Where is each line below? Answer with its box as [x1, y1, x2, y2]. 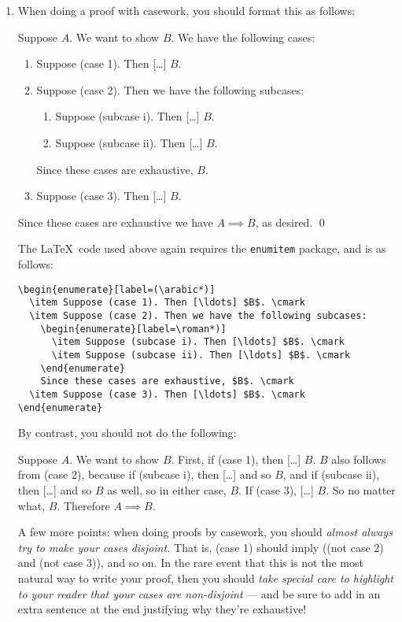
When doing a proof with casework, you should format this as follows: [17, 2, 356, 18]
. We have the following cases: [171, 28, 315, 45]
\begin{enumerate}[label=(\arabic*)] [17, 283, 216, 295]
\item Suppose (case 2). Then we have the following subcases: [29, 309, 367, 321]
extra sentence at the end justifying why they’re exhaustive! [17, 601, 307, 617]
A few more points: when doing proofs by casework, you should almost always [17, 524, 393, 540]
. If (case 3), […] [238, 481, 314, 498]
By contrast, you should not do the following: [17, 424, 237, 441]
